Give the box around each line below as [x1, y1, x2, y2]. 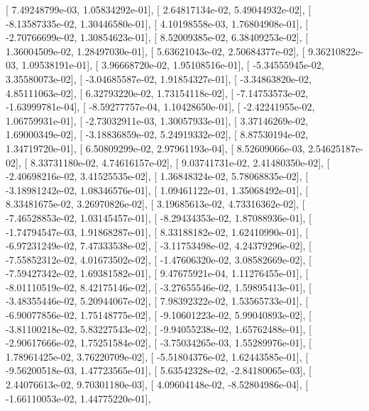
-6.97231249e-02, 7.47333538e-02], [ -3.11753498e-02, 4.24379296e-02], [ [6, 238, 312, 253]
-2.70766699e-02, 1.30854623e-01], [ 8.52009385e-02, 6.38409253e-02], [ [6, 30, 309, 45]
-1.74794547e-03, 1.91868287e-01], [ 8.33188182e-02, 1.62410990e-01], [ [6, 224, 309, 239]
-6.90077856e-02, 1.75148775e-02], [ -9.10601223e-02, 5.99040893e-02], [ [6, 308, 312, 322]
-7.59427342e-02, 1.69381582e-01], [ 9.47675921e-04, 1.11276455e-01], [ [6, 266, 309, 281]
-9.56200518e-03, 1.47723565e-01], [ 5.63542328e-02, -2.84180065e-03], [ [6, 363, 312, 378]
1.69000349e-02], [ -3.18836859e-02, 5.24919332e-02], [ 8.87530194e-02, [6, 127, 309, 142]
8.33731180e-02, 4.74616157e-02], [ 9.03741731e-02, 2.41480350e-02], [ [30, 154, 330, 169]
